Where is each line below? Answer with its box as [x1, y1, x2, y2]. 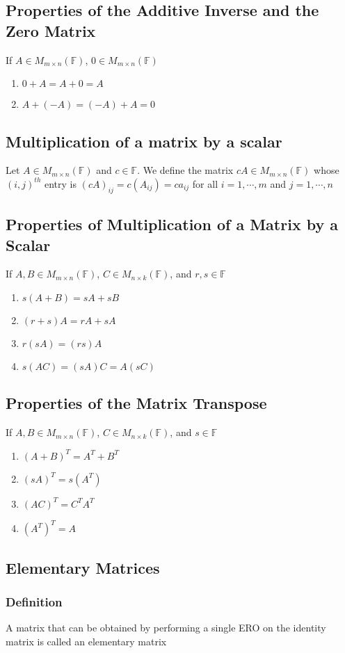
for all [192, 176, 218, 191]
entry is [44, 176, 77, 191]
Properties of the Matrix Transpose [6, 392, 267, 414]
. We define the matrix [137, 163, 234, 177]
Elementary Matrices [6, 556, 160, 578]
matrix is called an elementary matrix [6, 634, 167, 648]
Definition [6, 592, 63, 610]
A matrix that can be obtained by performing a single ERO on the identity [6, 620, 326, 635]
